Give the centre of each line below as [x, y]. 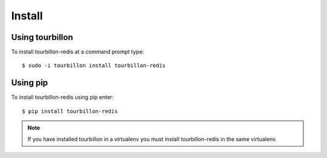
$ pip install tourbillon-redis [70, 111]
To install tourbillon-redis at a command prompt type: [78, 52]
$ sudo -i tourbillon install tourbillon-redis [94, 66]
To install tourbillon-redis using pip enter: [63, 97]
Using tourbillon [42, 37]
